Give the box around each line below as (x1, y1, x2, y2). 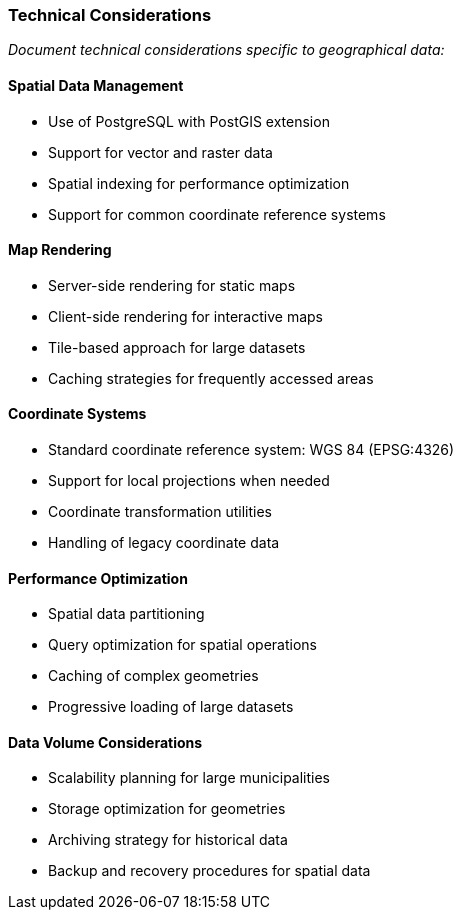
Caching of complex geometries (48, 667, 259, 685)
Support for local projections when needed (48, 472, 330, 490)
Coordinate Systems (8, 405, 147, 423)
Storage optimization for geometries (48, 800, 286, 818)
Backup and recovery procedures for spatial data (48, 862, 371, 880)
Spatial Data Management (8, 76, 184, 94)
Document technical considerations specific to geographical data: (8, 41, 445, 59)
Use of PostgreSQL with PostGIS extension (48, 112, 330, 130)
